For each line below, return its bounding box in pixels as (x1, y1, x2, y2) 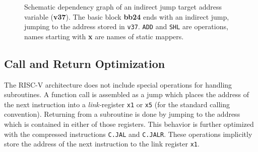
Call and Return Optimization (4, 55, 165, 71)
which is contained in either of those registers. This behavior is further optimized (4, 119, 254, 129)
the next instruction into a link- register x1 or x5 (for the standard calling (4, 99, 230, 109)
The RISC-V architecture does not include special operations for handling (4, 79, 232, 90)
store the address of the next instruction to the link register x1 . (4, 138, 200, 149)
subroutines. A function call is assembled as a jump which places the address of (4, 89, 249, 100)
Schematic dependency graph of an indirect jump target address (24, 2, 222, 12)
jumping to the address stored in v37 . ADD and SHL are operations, (24, 21, 228, 32)
